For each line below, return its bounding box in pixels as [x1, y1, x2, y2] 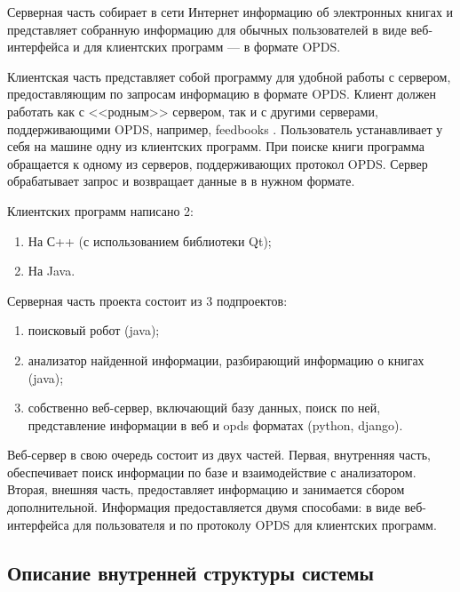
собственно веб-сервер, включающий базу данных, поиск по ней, [28, 398, 381, 417]
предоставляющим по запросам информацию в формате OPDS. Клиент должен [7, 84, 437, 103]
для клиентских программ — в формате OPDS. [83, 37, 341, 56]
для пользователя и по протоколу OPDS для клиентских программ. [73, 515, 437, 533]
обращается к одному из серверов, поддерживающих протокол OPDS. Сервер [7, 154, 428, 172]
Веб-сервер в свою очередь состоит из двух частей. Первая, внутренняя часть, [7, 445, 431, 464]
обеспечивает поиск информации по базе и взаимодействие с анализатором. [7, 462, 416, 481]
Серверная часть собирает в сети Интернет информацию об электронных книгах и [7, 3, 454, 20]
